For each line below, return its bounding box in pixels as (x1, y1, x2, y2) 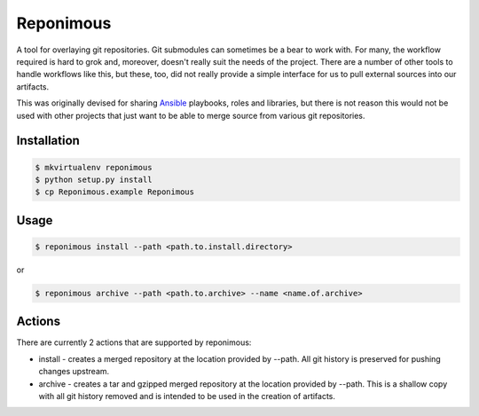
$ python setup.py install (35, 174, 153, 184)
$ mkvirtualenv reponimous (35, 162, 153, 172)
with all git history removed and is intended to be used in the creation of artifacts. (38, 390, 336, 401)
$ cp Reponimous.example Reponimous (35, 187, 195, 197)
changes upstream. (38, 366, 110, 377)
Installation (16, 133, 80, 148)
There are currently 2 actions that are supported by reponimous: (16, 337, 252, 348)
